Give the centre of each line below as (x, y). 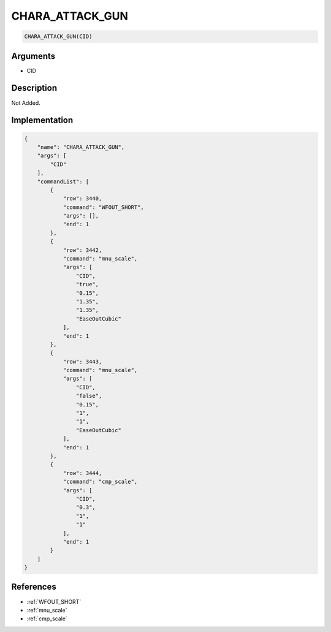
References (34, 587)
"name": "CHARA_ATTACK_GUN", (81, 147)
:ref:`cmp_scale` (47, 619)
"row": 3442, (82, 250)
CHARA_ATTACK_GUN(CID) (58, 36)
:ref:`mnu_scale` (47, 610)
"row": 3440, (82, 199)
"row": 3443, (82, 361)
